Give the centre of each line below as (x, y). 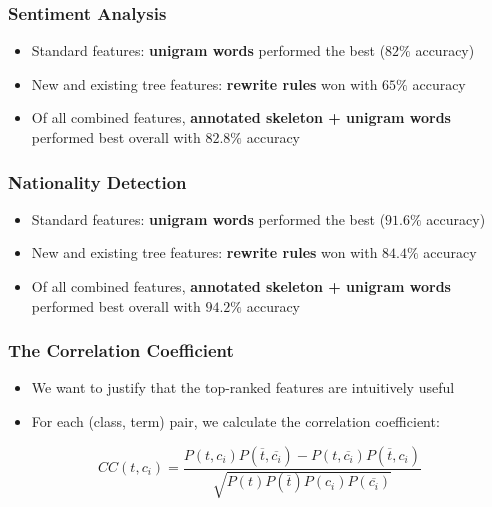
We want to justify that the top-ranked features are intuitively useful (243, 387)
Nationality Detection (97, 181)
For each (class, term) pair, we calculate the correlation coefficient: (235, 421)
